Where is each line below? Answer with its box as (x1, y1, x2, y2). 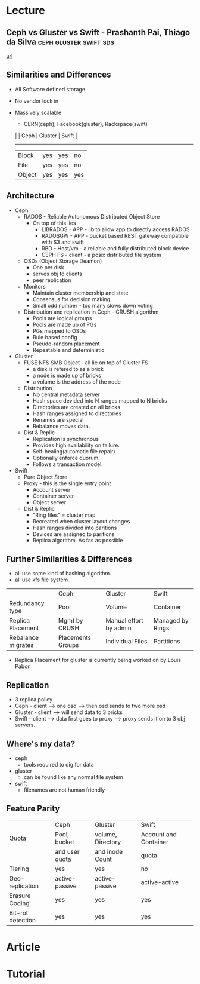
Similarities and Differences (6, 70, 111, 80)
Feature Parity (6, 804, 60, 814)
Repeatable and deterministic (32, 346, 105, 353)
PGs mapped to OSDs (32, 327, 86, 335)
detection (9, 916, 36, 924)
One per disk (32, 263, 64, 271)
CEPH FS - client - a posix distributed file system (41, 251, 162, 258)
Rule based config (32, 333, 77, 341)
